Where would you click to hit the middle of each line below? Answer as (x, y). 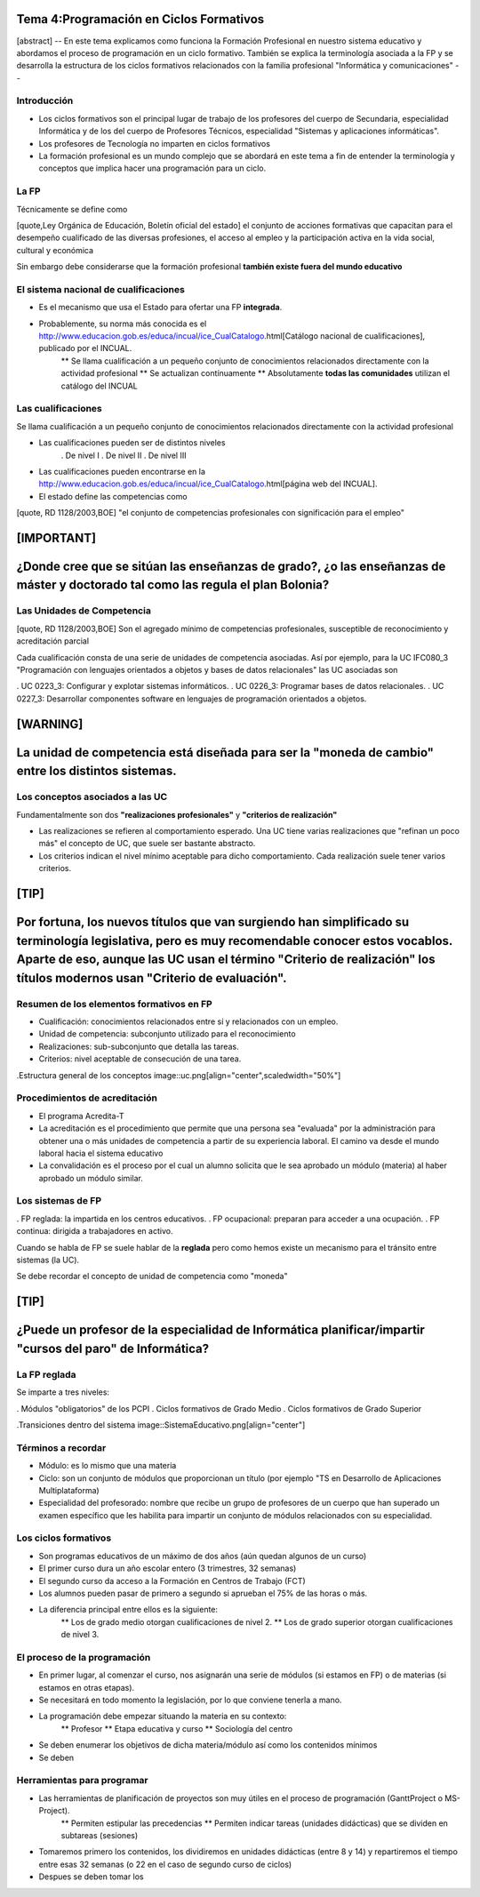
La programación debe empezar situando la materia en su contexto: (163, 1717)
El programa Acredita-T (81, 1116)
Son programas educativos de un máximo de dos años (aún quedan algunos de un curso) (203, 1556)
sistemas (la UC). (48, 1260)
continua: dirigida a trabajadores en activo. (95, 1231)
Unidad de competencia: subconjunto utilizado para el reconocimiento (168, 1034)
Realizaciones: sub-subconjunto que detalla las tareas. (139, 1046)
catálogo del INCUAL (99, 386)
